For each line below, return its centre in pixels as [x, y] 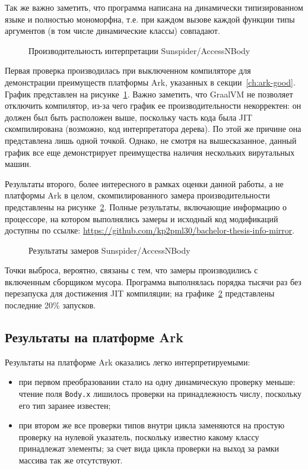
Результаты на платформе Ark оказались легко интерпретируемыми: [128, 362]
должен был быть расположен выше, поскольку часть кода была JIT [129, 117]
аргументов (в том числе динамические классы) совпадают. [112, 31]
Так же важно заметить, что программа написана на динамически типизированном [154, 7]
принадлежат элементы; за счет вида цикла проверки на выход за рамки [149, 448]
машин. [18, 164]
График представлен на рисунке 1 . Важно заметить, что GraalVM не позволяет [149, 94]
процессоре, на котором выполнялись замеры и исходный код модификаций [142, 218]
